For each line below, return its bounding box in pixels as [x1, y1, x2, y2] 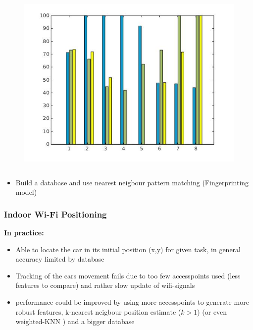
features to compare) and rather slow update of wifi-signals [15, 280, 195, 290]
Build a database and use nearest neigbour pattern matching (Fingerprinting [15, 177, 249, 187]
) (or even [197, 306, 227, 317]
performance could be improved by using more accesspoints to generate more [15, 296, 249, 307]
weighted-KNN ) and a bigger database [15, 316, 135, 327]
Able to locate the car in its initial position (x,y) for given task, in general [15, 244, 241, 254]
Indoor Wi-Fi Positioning [4, 208, 107, 220]
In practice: [4, 227, 44, 237]
